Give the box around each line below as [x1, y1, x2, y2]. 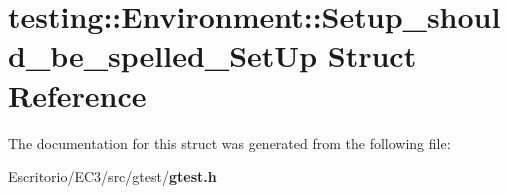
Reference [8, 74, 147, 115]
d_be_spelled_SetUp [8, 35, 318, 76]
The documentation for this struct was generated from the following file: [8, 132, 451, 153]
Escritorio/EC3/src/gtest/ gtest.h [8, 166, 217, 187]
